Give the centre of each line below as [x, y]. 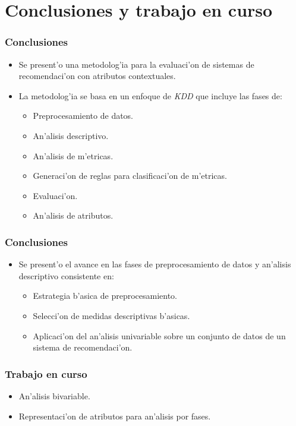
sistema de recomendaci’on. [83, 347]
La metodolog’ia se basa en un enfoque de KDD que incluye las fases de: [150, 95]
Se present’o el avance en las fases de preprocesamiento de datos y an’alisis [155, 264]
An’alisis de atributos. [73, 215]
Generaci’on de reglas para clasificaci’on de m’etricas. [130, 176]
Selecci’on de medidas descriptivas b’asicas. [111, 315]
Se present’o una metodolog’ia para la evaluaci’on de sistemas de [136, 64]
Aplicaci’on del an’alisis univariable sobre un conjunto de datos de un [159, 335]
